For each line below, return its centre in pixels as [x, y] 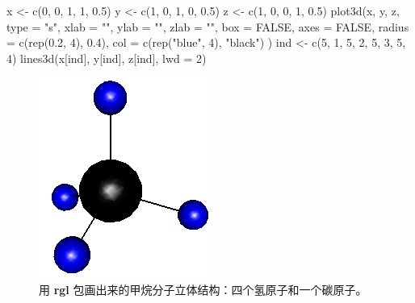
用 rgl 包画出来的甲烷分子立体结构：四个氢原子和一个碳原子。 [203, 289]
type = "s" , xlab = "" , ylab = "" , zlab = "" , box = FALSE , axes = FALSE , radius [208, 26]
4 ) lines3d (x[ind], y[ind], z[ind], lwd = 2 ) [107, 58]
